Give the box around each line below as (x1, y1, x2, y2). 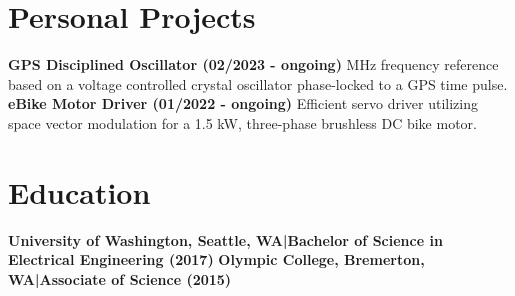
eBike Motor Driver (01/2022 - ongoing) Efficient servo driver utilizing (8, 93, 479, 114)
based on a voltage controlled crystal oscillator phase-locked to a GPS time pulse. (8, 73, 508, 94)
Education (8, 171, 151, 212)
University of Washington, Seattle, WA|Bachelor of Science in (8, 229, 443, 250)
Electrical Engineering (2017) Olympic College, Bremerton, (8, 249, 425, 270)
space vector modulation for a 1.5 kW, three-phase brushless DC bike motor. (8, 112, 477, 133)
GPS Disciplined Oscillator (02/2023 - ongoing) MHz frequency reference (8, 54, 499, 75)
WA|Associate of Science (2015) (8, 268, 232, 289)
